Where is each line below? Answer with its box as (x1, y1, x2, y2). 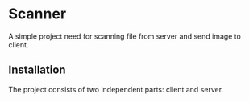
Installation (8, 63, 66, 77)
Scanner (8, 5, 67, 23)
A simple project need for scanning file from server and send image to (8, 31, 242, 41)
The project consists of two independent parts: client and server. (8, 84, 224, 94)
